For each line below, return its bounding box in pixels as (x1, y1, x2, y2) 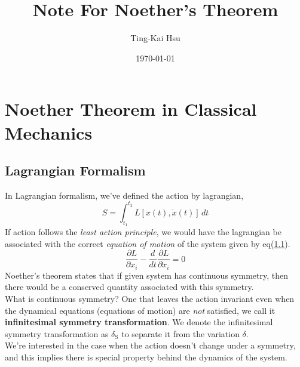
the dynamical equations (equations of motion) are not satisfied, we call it (5, 304, 275, 316)
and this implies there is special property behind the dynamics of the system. (5, 351, 287, 363)
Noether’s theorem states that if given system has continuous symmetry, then (5, 269, 288, 281)
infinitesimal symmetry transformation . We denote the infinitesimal (5, 316, 273, 328)
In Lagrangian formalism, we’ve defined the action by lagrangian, (5, 189, 244, 201)
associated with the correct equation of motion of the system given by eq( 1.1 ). (5, 237, 290, 249)
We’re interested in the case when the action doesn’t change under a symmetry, (5, 339, 296, 351)
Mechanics (5, 120, 93, 144)
